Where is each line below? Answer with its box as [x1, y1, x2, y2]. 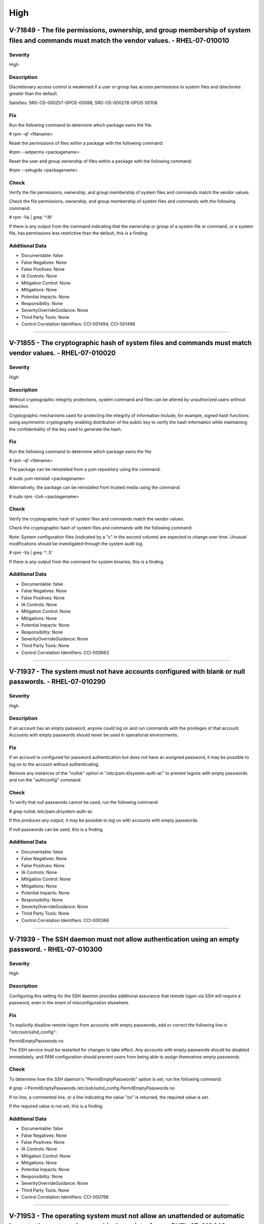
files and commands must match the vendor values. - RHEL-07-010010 [9, 36, 229, 45]
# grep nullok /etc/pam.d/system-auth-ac [9, 808, 93, 814]
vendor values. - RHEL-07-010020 [9, 349, 116, 357]
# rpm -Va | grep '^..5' [9, 550, 53, 556]
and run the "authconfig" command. [9, 777, 82, 783]
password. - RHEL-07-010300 [9, 945, 103, 954]
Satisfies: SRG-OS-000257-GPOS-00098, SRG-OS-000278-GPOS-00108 [9, 99, 158, 105]
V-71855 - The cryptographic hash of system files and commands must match [9, 338, 252, 347]
